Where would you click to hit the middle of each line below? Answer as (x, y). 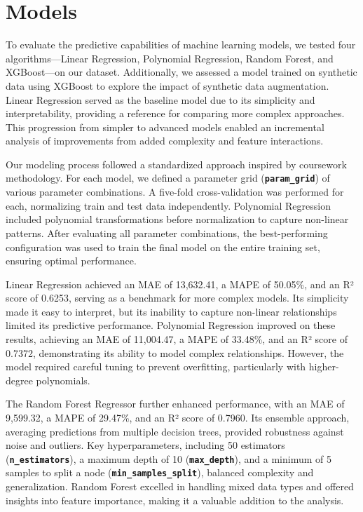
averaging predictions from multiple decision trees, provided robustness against (175, 431)
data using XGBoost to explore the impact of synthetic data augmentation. (167, 85)
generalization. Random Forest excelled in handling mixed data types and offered (180, 486)
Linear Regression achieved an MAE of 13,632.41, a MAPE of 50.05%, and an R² (180, 284)
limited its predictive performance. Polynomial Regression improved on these (171, 325)
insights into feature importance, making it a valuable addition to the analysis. (175, 500)
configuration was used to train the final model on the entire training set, (163, 247)
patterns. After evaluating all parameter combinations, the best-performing (167, 233)
